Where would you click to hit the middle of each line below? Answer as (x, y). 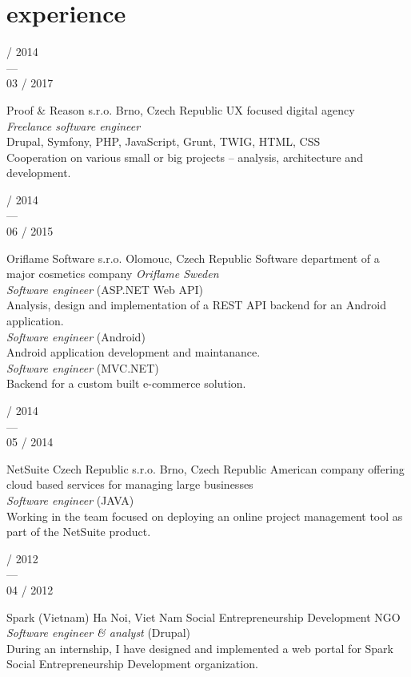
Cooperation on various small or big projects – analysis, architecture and (185, 157)
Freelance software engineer (74, 125)
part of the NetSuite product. (79, 532)
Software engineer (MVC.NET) (83, 367)
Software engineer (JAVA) (70, 500)
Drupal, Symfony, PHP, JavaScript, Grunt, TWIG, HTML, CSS (164, 141)
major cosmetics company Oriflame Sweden (113, 274)
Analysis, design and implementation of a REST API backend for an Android (196, 305)
